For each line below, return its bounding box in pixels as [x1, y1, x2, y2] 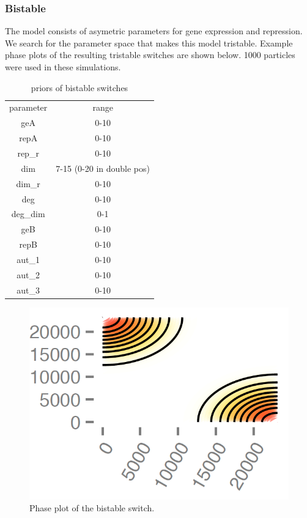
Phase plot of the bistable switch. [29, 501, 155, 514]
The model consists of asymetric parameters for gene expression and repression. [5, 24, 303, 37]
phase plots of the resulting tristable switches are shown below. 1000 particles [5, 48, 295, 61]
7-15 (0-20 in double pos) [56, 161, 150, 174]
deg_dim [11, 207, 45, 220]
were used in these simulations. [5, 61, 121, 73]
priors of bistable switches [31, 81, 128, 94]
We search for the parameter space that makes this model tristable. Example [5, 36, 293, 49]
